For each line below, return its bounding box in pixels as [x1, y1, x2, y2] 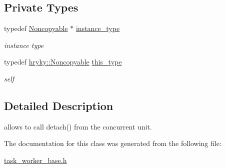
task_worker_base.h [4, 154, 67, 165]
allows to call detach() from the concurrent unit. [4, 121, 152, 131]
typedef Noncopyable [4, 23, 68, 33]
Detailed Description [4, 97, 113, 113]
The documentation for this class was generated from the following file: [4, 138, 221, 148]
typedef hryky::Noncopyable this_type [4, 56, 122, 67]
